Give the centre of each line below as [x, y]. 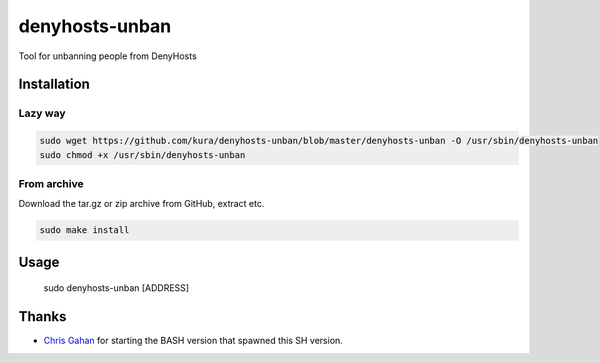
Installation [54, 84]
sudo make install [84, 230]
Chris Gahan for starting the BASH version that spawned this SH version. [193, 341]
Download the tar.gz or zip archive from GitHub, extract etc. [141, 204]
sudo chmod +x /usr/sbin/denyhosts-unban [142, 154]
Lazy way [42, 113]
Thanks [42, 316]
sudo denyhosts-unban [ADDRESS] [116, 288]
